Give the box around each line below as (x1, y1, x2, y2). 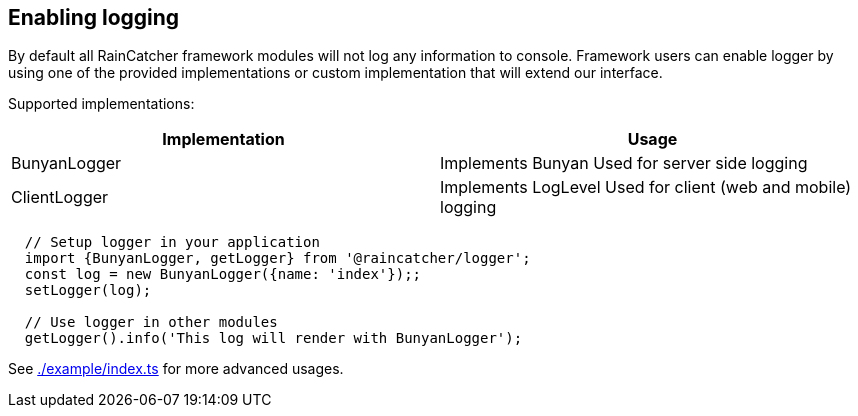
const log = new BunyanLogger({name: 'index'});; (24, 266, 422, 283)
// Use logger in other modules (24, 314, 278, 331)
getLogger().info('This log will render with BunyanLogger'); (24, 330, 523, 347)
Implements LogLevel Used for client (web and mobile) (440, 177, 852, 198)
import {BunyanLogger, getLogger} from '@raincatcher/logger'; (24, 250, 531, 267)
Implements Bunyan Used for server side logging (440, 153, 808, 174)
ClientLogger (11, 187, 109, 208)
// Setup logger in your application (24, 234, 320, 251)
